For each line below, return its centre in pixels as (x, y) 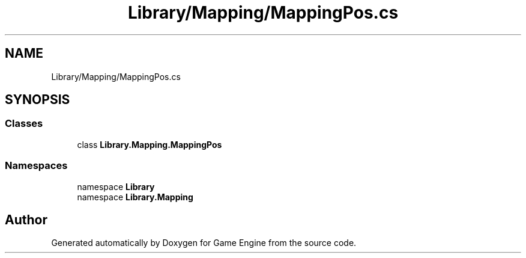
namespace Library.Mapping (135, 197)
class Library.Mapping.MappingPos (150, 144)
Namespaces (36, 166)
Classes (24, 124)
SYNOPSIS (38, 100)
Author (26, 220)
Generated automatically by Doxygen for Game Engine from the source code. (204, 243)
